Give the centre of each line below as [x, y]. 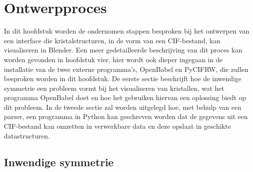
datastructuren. [27, 135]
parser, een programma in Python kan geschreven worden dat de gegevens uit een [126, 116]
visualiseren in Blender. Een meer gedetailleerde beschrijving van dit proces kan [123, 50]
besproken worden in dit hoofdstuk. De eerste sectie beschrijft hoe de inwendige [123, 78]
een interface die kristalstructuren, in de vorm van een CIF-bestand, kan [112, 40]
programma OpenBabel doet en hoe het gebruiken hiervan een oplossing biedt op [125, 97]
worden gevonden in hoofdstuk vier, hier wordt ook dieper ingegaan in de [113, 59]
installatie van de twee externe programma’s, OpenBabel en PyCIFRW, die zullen [126, 69]
